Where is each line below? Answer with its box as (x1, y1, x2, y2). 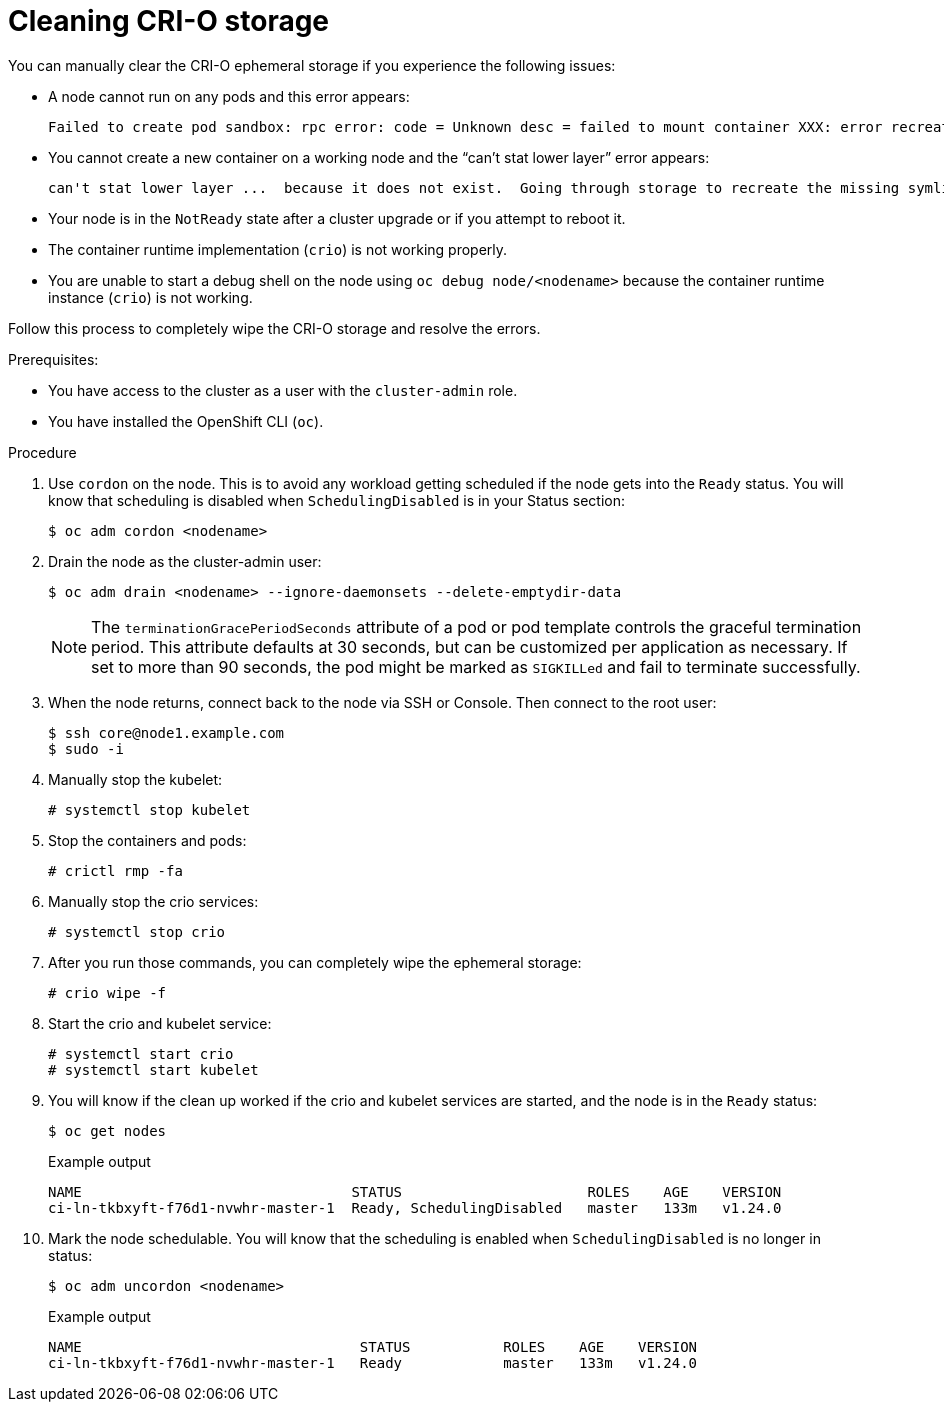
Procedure (8, 443, 77, 461)
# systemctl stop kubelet (48, 801, 251, 818)
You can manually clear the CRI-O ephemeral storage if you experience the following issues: (8, 56, 616, 74)
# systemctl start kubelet (48, 1061, 259, 1078)
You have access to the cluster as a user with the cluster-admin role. (48, 381, 518, 399)
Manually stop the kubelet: (48, 770, 223, 788)
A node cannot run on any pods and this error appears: (48, 87, 410, 105)
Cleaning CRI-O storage (8, 4, 330, 38)
